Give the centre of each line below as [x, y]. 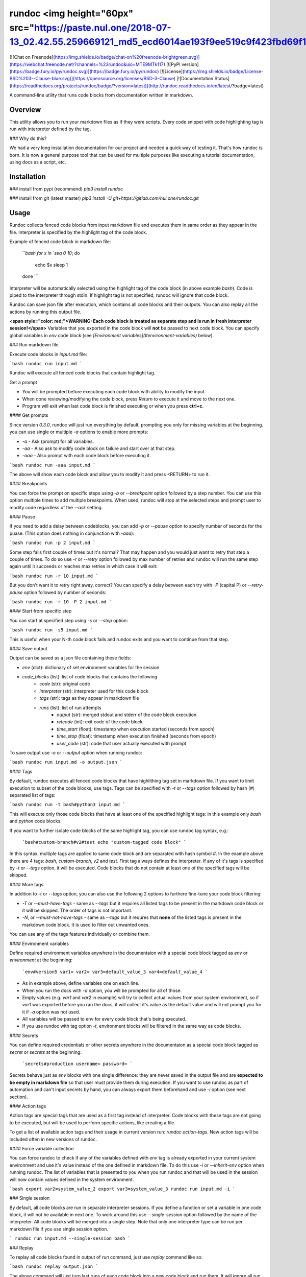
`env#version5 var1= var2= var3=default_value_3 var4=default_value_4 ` [115, 972]
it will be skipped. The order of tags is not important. [77, 911]
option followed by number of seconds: [65, 592]
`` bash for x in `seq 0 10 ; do [51, 253]
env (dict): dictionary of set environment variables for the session [91, 667]
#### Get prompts [29, 415]
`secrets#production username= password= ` [77, 1064]
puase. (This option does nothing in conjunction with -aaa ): [72, 533]
